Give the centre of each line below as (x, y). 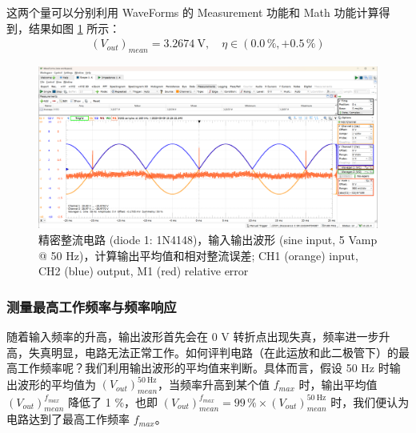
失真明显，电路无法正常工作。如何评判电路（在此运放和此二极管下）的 (213, 352)
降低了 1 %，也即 (113, 401)
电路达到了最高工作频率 (68, 419)
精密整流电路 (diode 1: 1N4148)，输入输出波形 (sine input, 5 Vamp (208, 240)
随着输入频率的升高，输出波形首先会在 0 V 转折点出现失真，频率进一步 (193, 337)
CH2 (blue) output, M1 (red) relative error (144, 271)
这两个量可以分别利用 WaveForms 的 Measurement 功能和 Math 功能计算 (193, 12)
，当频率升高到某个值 (214, 384)
